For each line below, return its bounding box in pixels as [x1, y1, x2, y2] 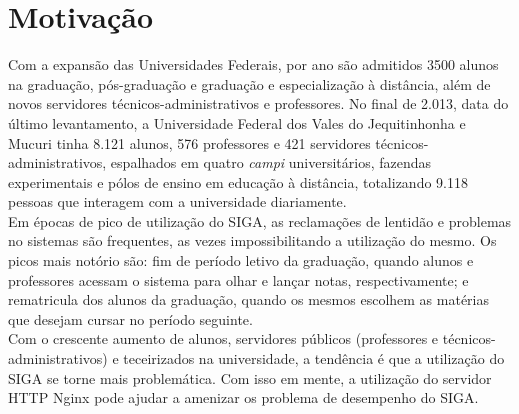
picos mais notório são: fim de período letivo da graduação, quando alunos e [8, 250, 474, 271]
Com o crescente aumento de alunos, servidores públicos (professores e [8, 328, 439, 349]
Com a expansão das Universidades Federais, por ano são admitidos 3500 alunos [8, 54, 499, 75]
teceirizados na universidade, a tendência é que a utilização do [123, 348, 505, 369]
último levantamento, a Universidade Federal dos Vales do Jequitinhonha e [8, 112, 466, 133]
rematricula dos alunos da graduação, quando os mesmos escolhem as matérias [8, 289, 489, 310]
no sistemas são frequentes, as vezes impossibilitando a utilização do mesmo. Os [8, 230, 497, 251]
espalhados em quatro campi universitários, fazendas [110, 152, 432, 173]
